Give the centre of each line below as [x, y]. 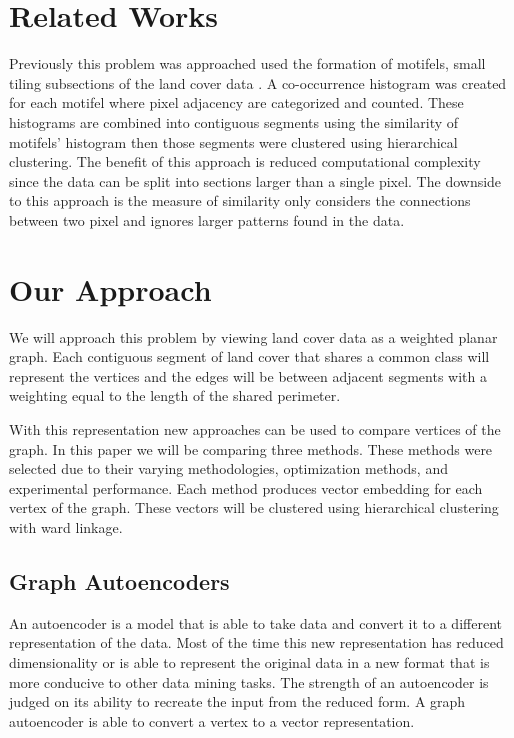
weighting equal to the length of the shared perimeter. [175, 395]
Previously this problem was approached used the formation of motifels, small [247, 63]
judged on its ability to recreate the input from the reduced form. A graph [237, 701]
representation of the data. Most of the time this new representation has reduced [256, 642]
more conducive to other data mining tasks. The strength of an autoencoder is [249, 681]
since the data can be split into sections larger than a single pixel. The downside [255, 180]
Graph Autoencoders [119, 580]
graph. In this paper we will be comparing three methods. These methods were [251, 448]
